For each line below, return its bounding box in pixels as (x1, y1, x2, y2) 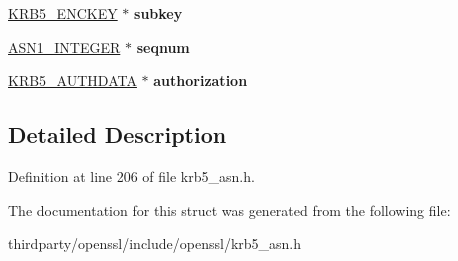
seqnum (136, 36, 190, 57)
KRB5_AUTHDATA (8, 70, 137, 91)
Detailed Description (8, 119, 227, 150)
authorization (153, 70, 248, 91)
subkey (134, 3, 183, 23)
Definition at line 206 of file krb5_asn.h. (8, 165, 255, 186)
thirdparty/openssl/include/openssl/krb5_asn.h (8, 233, 302, 254)
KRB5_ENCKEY (8, 3, 118, 23)
